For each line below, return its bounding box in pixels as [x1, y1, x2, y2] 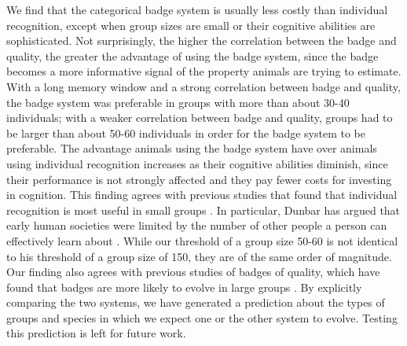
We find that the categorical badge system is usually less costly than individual [6, 2, 388, 17]
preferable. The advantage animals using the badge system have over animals [6, 140, 377, 156]
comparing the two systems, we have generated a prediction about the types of [6, 294, 385, 311]
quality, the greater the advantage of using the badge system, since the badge [6, 47, 379, 64]
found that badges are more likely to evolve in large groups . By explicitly [6, 278, 362, 295]
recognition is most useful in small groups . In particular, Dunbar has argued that [6, 201, 401, 218]
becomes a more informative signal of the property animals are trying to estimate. [6, 63, 401, 79]
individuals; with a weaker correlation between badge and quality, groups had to [6, 109, 393, 126]
